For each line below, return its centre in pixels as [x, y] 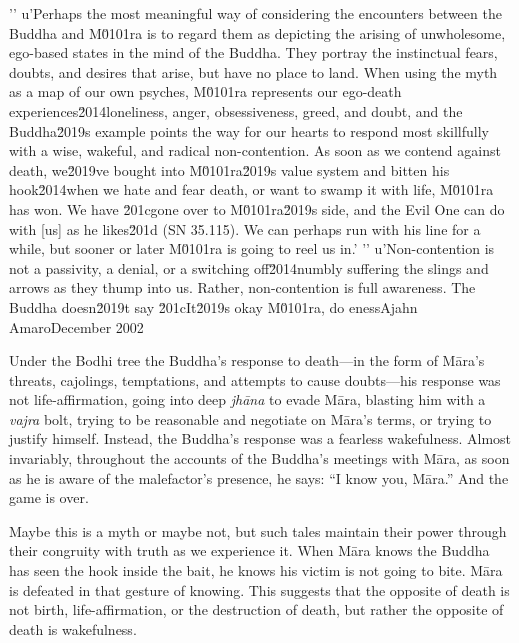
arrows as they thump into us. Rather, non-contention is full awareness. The [242, 287]
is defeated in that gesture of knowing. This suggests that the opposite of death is [259, 589]
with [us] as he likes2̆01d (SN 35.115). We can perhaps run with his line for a [245, 228]
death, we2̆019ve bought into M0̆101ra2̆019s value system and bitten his [229, 169]
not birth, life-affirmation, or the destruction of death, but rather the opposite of [256, 609]
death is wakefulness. [73, 628]
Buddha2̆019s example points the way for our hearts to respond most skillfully [249, 130]
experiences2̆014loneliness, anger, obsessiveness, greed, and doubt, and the [236, 110]
